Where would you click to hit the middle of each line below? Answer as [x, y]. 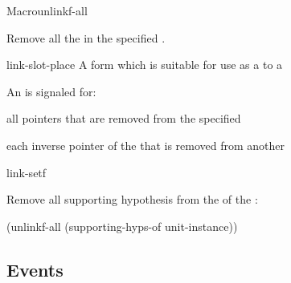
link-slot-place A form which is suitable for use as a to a [145, 65]
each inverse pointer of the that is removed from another [146, 145]
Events [35, 269]
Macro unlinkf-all [47, 10]
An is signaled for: [51, 91]
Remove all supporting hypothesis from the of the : [132, 199]
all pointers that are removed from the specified [124, 118]
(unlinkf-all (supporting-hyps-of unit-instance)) [122, 226]
